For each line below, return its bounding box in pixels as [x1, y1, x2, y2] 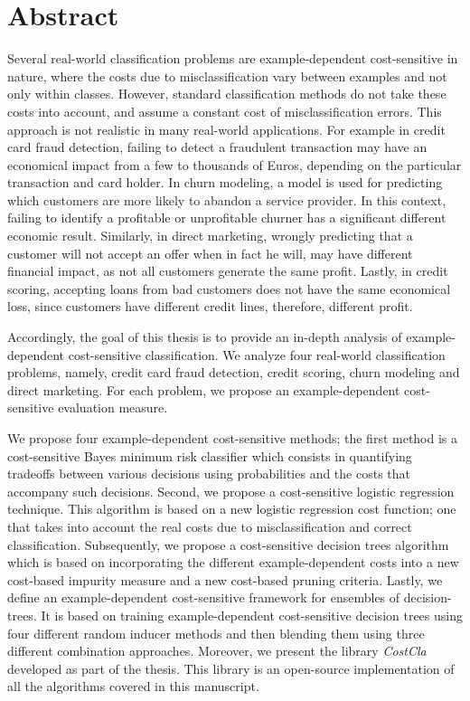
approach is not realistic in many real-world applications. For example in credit [7, 119, 446, 138]
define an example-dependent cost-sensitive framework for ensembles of [7, 588, 400, 607]
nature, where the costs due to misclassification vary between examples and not [7, 66, 447, 85]
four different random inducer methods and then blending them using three [7, 623, 425, 642]
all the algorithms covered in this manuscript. [7, 677, 259, 696]
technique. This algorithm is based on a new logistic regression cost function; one [7, 499, 456, 518]
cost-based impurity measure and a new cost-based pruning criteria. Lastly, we [7, 570, 443, 589]
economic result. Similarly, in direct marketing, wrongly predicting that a [7, 226, 413, 245]
